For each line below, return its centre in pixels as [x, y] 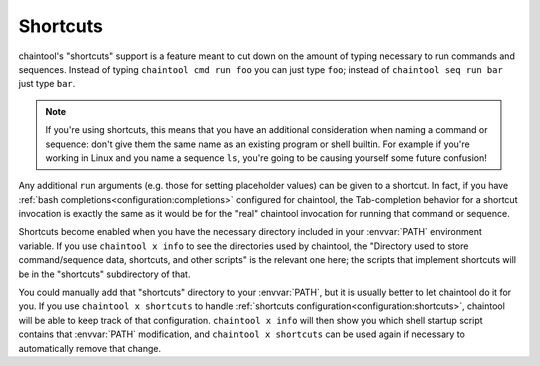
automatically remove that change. [90, 348]
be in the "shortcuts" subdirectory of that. [104, 274]
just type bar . [47, 84]
